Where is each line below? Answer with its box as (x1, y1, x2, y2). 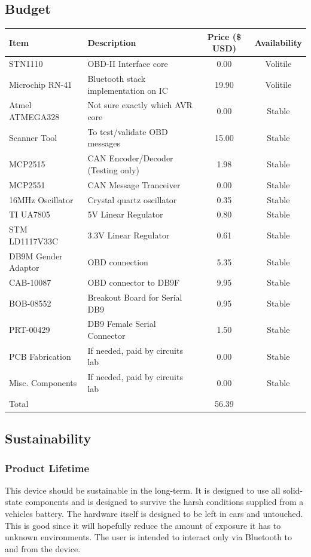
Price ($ (207, 30, 242, 42)
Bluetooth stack (87, 72, 146, 84)
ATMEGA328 (9, 111, 60, 123)
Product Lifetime (5, 460, 90, 475)
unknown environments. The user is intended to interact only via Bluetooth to (5, 531, 292, 543)
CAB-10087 (9, 276, 51, 289)
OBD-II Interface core (87, 57, 168, 70)
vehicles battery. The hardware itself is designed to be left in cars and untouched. (5, 507, 303, 520)
